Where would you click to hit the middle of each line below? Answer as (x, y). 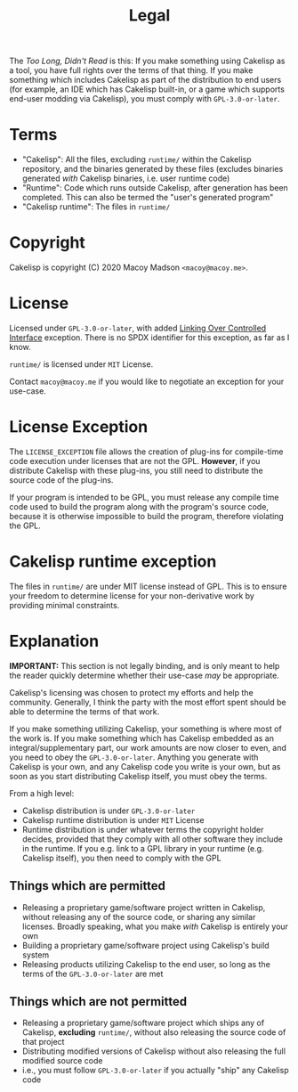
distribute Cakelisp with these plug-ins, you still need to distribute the (137, 470)
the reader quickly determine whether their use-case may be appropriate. (145, 675)
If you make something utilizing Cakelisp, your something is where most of (145, 729)
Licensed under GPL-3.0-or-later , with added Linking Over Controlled (138, 328)
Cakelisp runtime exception (113, 562)
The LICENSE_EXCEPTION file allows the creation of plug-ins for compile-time (146, 452)
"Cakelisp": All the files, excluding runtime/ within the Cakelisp (137, 159)
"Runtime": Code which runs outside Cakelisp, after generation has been (155, 188)
